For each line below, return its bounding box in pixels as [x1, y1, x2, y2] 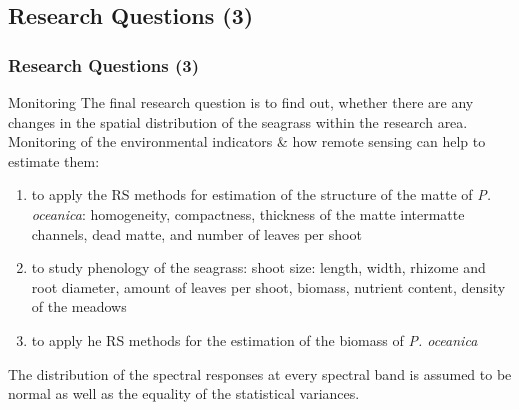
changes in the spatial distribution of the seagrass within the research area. [8, 111, 468, 132]
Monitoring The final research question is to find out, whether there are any [8, 92, 474, 112]
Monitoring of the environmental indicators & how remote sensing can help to [8, 131, 486, 152]
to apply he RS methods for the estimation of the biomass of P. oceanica [31, 329, 478, 350]
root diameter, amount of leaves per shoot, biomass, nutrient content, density [31, 276, 506, 297]
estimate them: [8, 150, 100, 171]
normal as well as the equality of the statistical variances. [8, 383, 360, 404]
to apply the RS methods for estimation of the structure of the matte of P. [31, 184, 492, 205]
